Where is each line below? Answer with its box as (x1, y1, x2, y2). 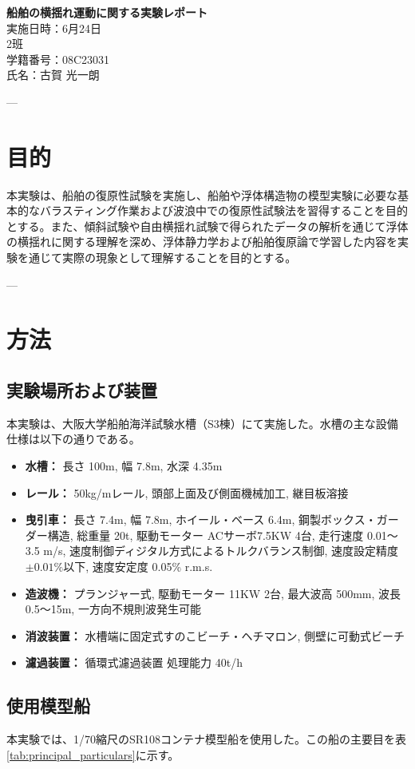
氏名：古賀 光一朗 (6, 66, 100, 83)
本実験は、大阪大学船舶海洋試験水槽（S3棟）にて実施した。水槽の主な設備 (6, 414, 398, 431)
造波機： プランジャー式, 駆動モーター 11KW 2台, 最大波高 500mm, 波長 (25, 585, 401, 601)
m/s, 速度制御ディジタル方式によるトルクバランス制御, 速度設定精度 (43, 542, 398, 559)
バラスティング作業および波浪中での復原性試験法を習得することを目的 (39, 202, 408, 219)
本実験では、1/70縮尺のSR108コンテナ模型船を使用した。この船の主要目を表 (6, 731, 407, 747)
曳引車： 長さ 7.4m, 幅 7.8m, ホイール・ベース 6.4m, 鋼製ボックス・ (25, 511, 377, 528)
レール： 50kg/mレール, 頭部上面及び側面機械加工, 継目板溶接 (25, 484, 349, 501)
